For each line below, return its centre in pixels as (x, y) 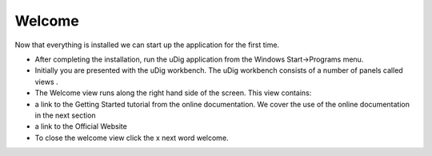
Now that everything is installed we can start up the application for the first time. (147, 45)
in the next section (65, 115)
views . (46, 82)
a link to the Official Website (81, 126)
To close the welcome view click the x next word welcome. (132, 138)
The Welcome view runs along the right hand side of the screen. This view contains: (173, 93)
